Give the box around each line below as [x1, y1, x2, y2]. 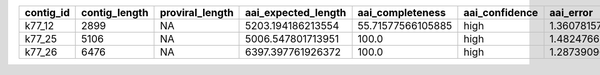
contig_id [24, 6, 70, 19]
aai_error [549, 6, 594, 19]
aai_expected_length [245, 6, 347, 19]
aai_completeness [357, 6, 447, 19]
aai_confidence [463, 6, 539, 19]
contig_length [80, 6, 149, 19]
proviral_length [159, 6, 234, 19]
